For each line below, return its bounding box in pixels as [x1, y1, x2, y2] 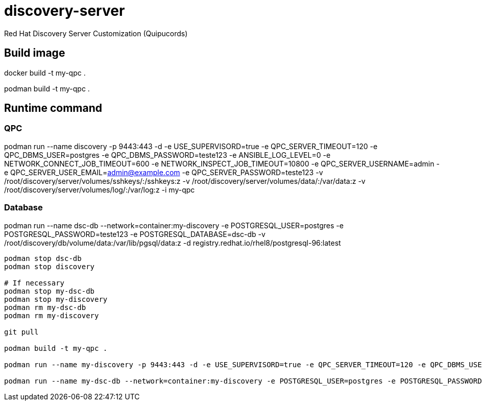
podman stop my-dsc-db [4, 287, 95, 295]
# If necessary [4, 278, 65, 287]
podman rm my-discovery [4, 311, 99, 320]
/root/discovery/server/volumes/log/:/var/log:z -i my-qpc [4, 185, 195, 194]
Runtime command [4, 102, 103, 115]
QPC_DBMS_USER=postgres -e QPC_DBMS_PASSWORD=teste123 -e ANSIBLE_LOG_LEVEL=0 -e [4, 150, 331, 159]
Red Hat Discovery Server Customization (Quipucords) [4, 29, 188, 38]
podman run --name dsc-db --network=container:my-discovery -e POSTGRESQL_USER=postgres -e [4, 221, 344, 230]
